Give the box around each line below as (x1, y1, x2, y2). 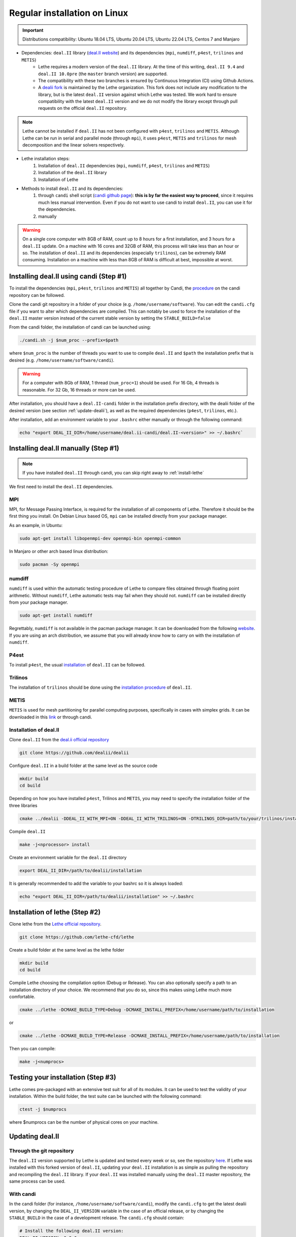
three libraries (9, 802, 37, 809)
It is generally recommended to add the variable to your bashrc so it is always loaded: (9, 880, 184, 886)
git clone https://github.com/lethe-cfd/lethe (19, 934, 134, 940)
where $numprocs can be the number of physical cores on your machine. (9, 1119, 159, 1125)
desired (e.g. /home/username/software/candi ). (9, 357, 114, 363)
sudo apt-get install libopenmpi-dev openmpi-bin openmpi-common (19, 535, 181, 541)
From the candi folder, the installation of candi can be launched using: (9, 324, 151, 330)
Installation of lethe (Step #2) (9, 908, 101, 916)
